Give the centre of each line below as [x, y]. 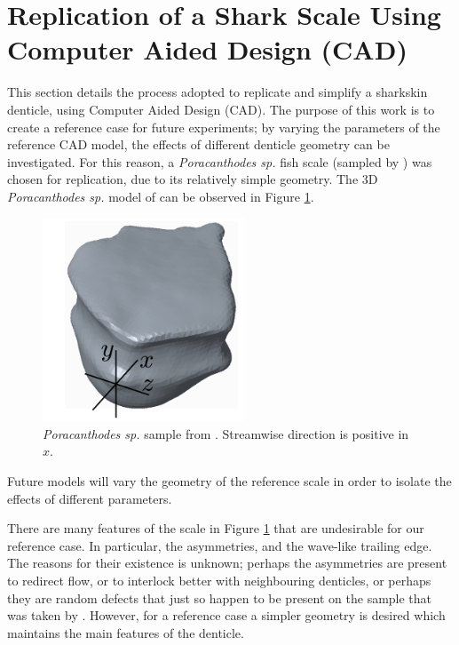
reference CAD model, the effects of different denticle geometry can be [198, 144]
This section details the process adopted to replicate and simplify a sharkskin [218, 92]
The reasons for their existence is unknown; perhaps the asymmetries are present [227, 563]
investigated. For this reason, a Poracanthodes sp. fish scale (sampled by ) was [220, 161]
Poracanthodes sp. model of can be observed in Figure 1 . [161, 196]
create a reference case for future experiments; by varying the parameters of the [224, 127]
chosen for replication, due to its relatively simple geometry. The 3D [193, 179]
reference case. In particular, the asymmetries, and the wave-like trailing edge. [220, 545]
